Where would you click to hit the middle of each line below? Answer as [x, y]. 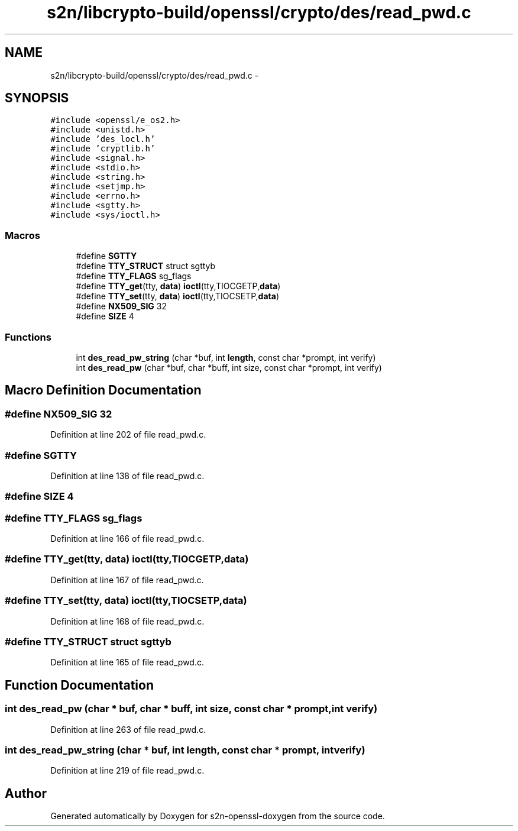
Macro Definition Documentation [103, 390]
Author [26, 793]
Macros [22, 235]
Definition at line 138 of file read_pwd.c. [127, 476]
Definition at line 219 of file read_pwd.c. [127, 771]
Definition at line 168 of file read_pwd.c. [127, 621]
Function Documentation [79, 685]
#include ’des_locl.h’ [103, 139]
